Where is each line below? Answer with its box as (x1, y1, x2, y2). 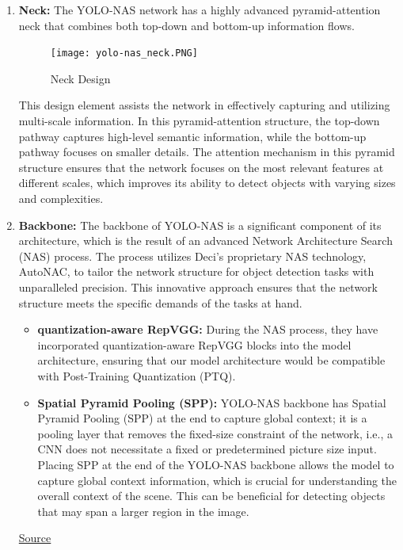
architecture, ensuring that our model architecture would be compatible (37, 352, 386, 369)
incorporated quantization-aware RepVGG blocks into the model (37, 336, 352, 353)
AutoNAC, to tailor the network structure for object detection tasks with (18, 263, 374, 280)
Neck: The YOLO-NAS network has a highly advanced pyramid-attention (18, 2, 381, 17)
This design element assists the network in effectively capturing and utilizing (18, 97, 390, 113)
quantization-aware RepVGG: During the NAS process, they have (37, 321, 378, 338)
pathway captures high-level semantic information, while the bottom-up (18, 128, 367, 144)
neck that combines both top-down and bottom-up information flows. (18, 17, 355, 33)
